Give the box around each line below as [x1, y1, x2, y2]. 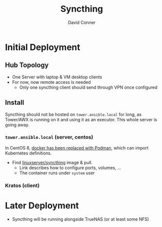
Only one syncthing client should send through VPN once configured [19, 84, 158, 90]
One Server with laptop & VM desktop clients [12, 74, 102, 80]
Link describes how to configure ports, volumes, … [19, 165, 122, 170]
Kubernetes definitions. [5, 150, 52, 156]
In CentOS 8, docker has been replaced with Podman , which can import [5, 145, 149, 151]
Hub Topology [5, 61, 49, 69]
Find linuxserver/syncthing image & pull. [12, 159, 93, 165]
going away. [5, 122, 30, 128]
